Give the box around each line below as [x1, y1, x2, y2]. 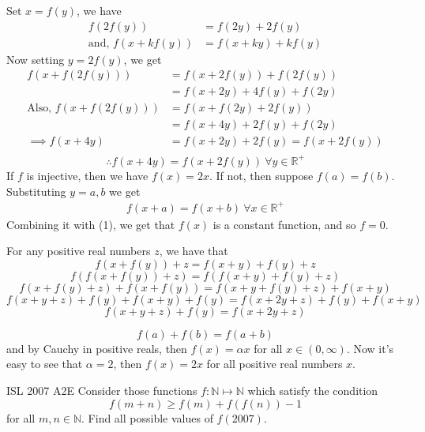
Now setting [6, 51, 65, 67]
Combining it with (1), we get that [6, 216, 175, 232]
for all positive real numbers [206, 355, 343, 372]
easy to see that [6, 355, 83, 372]
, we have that [159, 242, 228, 259]
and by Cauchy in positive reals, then [6, 340, 187, 356]
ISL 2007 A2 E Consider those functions [6, 382, 197, 399]
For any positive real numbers [6, 242, 151, 259]
